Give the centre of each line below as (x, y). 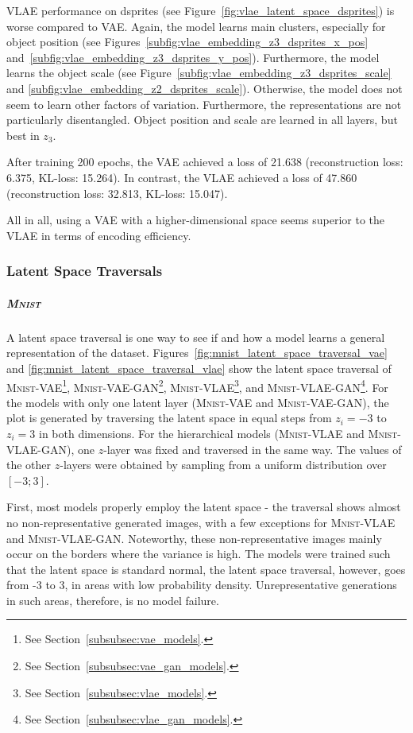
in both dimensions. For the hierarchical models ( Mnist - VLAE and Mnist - (220, 433)
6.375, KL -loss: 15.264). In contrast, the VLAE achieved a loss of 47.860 (182, 177)
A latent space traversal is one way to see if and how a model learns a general (196, 337)
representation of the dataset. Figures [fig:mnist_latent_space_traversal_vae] (197, 353)
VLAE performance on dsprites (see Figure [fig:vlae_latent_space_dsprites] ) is (201, 10)
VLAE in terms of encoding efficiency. (99, 235)
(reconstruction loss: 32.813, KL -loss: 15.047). (117, 193)
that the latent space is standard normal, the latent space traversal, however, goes (206, 569)
